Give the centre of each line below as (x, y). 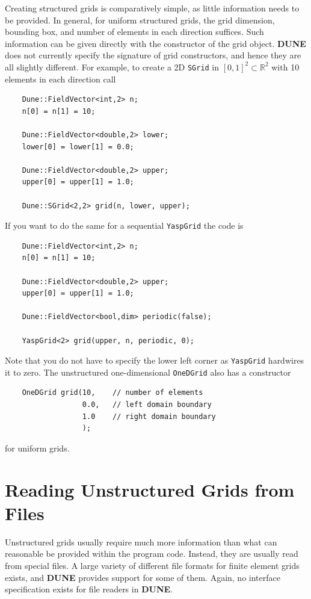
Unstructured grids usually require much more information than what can (141, 542)
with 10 (285, 67)
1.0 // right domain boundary (149, 416)
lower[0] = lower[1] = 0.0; (78, 147)
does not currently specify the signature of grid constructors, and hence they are (153, 55)
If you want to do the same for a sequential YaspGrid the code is (124, 225)
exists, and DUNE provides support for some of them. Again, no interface (143, 577)
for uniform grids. (37, 448)
